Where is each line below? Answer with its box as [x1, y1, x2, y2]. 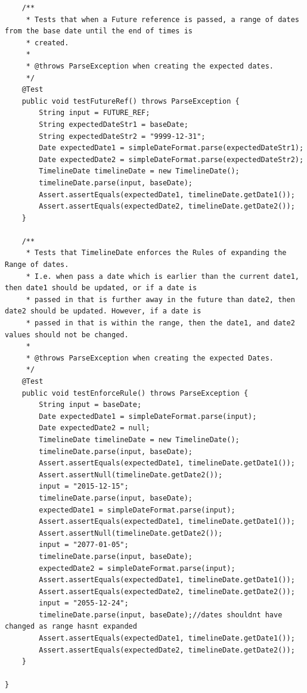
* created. [26, 38, 69, 47]
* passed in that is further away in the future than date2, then [26, 295, 295, 304]
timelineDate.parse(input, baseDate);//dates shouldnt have [39, 610, 283, 619]
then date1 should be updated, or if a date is [5, 284, 197, 293]
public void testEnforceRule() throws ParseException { [21, 389, 249, 397]
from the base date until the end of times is [5, 27, 193, 36]
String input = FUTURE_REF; [39, 108, 150, 117]
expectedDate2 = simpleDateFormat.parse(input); [39, 564, 235, 573]
